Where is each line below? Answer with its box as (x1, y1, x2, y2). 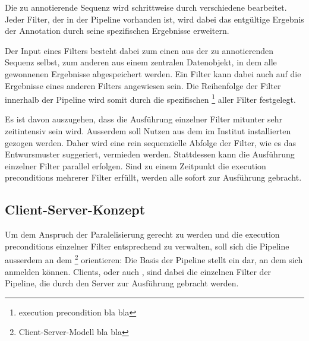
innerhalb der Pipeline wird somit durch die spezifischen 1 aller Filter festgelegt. (5, 91, 296, 105)
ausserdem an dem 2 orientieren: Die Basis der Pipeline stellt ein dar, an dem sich (5, 252, 303, 266)
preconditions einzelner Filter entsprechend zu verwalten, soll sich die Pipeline (5, 239, 289, 252)
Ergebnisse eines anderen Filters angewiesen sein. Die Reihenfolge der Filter (5, 79, 281, 91)
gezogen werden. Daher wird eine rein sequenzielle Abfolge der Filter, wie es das (5, 136, 297, 149)
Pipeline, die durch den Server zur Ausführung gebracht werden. (5, 277, 239, 289)
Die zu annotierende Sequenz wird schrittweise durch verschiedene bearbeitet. (5, 1, 287, 13)
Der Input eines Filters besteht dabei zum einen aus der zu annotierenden (5, 44, 273, 56)
